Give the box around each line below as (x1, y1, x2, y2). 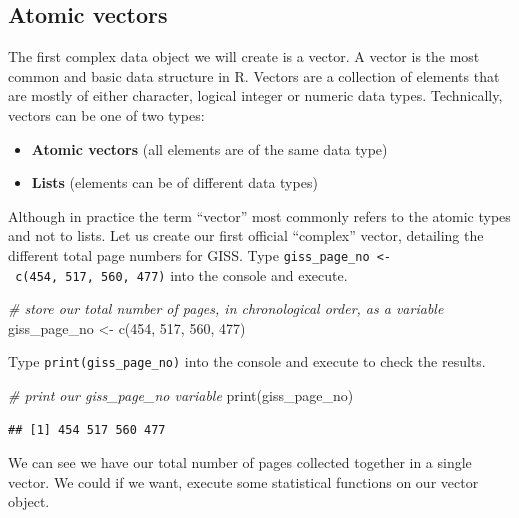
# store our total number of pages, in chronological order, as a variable (8, 298, 444, 319)
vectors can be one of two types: (8, 104, 205, 125)
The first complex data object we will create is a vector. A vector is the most (8, 46, 480, 67)
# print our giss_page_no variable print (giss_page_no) (8, 385, 354, 406)
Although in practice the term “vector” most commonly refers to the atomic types (8, 205, 511, 226)
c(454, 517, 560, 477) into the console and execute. (15, 264, 348, 285)
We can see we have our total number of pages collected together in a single (8, 452, 472, 473)
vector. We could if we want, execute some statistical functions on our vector (8, 471, 479, 492)
